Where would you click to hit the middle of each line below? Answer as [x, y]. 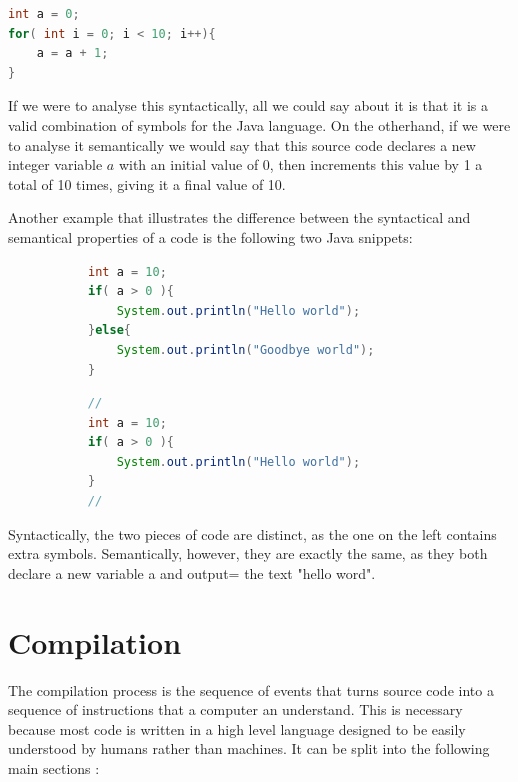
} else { [109, 330]
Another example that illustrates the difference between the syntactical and [239, 217]
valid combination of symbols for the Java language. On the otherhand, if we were [259, 124]
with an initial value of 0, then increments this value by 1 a [300, 164]
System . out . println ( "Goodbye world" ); [245, 349]
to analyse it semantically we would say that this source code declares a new [242, 144]
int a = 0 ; [44, 14]
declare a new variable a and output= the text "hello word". [192, 572]
